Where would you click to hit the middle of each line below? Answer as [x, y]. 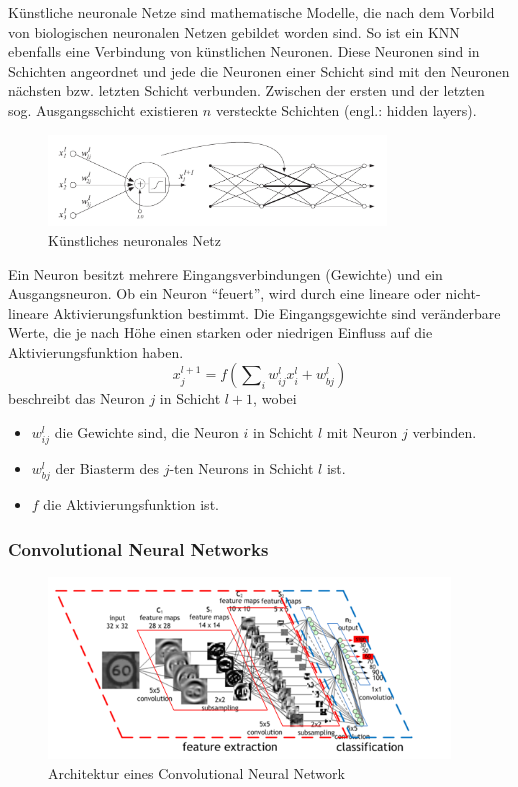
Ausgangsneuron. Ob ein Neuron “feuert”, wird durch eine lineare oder [224, 293]
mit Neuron [362, 432]
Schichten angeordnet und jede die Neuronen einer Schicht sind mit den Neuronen [259, 70]
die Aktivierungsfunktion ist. [131, 504]
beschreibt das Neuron [76, 398]
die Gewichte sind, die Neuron [146, 432]
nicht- [463, 293]
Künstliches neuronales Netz [134, 239]
